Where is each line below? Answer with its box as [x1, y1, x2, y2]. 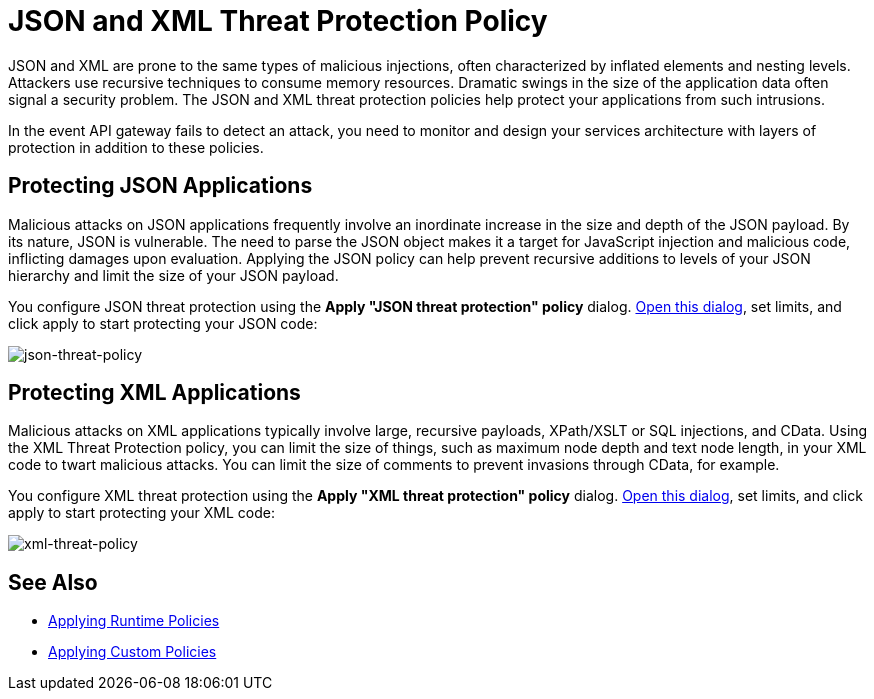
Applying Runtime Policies [48, 612, 220, 630]
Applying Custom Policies [48, 643, 217, 661]
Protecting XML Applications [8, 380, 301, 406]
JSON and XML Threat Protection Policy [8, 4, 548, 38]
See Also [8, 569, 98, 595]
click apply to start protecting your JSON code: [8, 314, 318, 332]
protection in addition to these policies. [8, 138, 264, 156]
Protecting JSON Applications [8, 173, 313, 199]
